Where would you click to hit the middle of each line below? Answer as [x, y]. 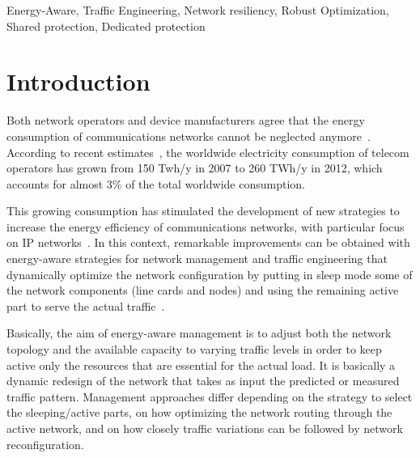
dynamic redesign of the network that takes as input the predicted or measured [203, 381]
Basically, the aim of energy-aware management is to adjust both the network [199, 333]
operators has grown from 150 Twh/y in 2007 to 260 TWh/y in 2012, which [195, 168]
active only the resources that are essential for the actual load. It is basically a [201, 365]
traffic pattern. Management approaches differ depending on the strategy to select [210, 396]
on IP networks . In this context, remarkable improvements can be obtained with [208, 242]
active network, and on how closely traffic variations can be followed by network [205, 428]
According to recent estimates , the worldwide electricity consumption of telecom [208, 152]
